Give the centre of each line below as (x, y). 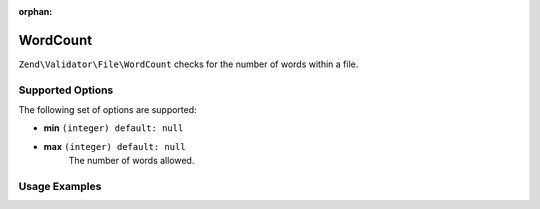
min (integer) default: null (113, 128)
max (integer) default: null (114, 146)
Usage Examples (60, 186)
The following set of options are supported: (107, 110)
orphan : (35, 11)
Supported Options (66, 90)
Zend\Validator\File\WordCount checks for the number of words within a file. (188, 64)
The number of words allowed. (131, 161)
